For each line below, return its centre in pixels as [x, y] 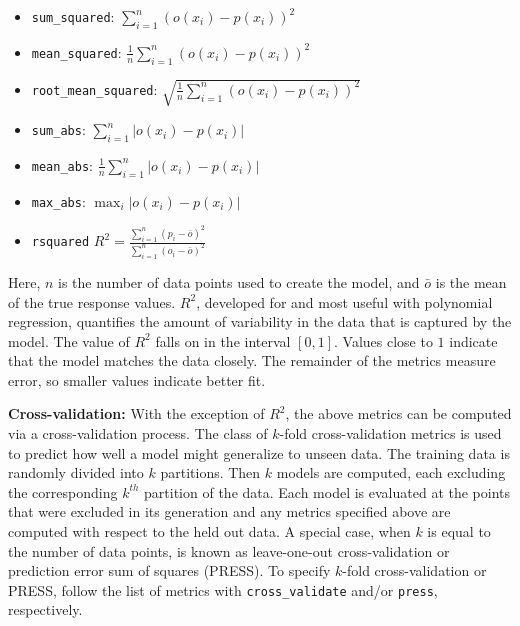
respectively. [45, 609]
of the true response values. [92, 301]
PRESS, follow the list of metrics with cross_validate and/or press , [223, 589]
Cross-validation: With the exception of [136, 413]
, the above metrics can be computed [398, 413]
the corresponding [63, 491]
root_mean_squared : [94, 88]
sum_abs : [58, 129]
